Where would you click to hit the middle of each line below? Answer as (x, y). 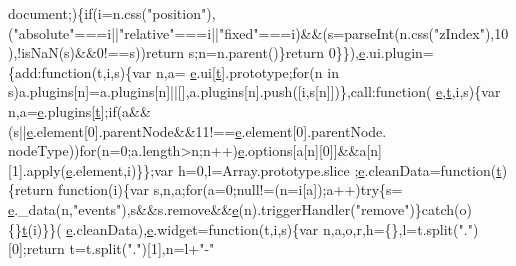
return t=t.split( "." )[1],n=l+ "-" (120, 248)
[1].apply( (37, 169)
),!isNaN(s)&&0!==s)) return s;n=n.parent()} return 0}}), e (187, 52)
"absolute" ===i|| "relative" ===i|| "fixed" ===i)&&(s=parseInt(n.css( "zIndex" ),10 (261, 32)
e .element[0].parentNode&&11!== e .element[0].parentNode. (206, 130)
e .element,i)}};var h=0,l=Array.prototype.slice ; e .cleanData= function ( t (283, 169)
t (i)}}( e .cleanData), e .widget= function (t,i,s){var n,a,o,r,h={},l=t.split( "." (247, 228)
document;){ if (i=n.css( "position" (107, 13)
